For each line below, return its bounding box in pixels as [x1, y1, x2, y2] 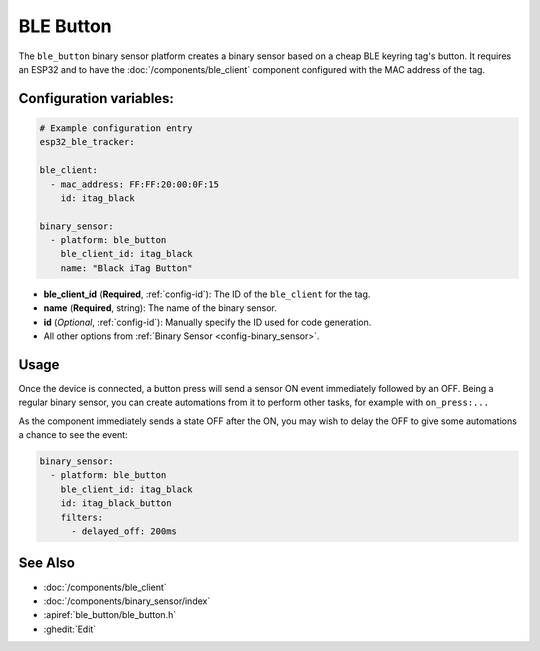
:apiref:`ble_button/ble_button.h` [43, 609, 177, 621]
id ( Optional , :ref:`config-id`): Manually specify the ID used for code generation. [43, 316, 372, 328]
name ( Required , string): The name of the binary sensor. [43, 302, 277, 314]
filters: [60, 511, 104, 523]
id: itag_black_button [60, 498, 172, 509]
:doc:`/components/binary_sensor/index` [43, 595, 211, 607]
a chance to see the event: [18, 429, 129, 441]
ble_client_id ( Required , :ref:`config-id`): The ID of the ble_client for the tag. [43, 288, 371, 300]
